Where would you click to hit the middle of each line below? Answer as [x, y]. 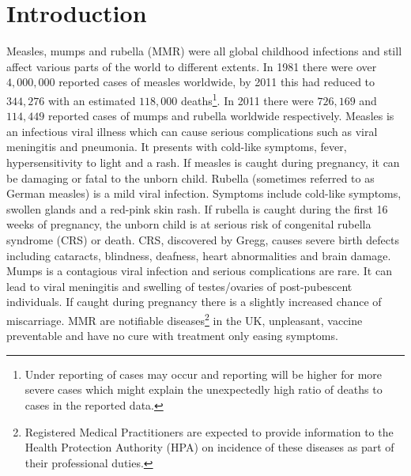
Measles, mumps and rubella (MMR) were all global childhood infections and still [204, 51]
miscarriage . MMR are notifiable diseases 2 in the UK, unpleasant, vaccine [185, 319]
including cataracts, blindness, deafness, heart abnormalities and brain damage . [199, 255]
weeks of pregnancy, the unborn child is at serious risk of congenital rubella [189, 224]
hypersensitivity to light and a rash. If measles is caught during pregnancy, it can [203, 162]
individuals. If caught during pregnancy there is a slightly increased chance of [194, 302]
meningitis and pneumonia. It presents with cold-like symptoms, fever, [177, 147]
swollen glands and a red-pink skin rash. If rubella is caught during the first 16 [197, 208]
